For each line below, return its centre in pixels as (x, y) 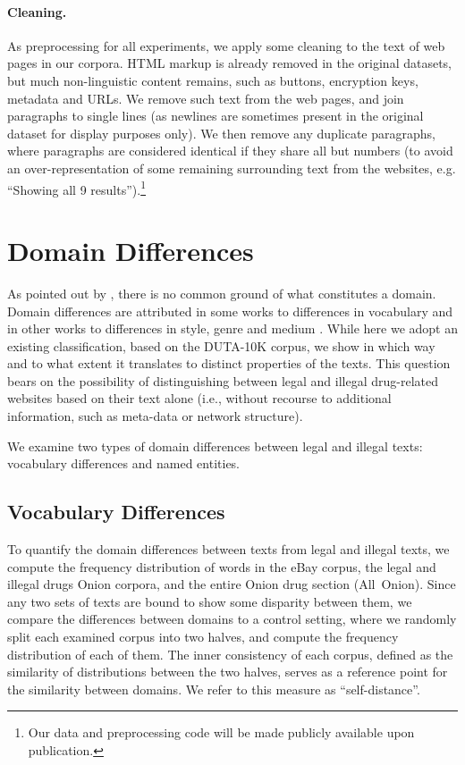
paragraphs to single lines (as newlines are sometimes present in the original (216, 116)
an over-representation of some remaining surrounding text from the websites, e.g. (232, 168)
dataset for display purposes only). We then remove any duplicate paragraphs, (221, 133)
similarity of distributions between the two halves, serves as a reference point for (228, 672)
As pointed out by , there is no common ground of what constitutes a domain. (222, 293)
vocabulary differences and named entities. (124, 463)
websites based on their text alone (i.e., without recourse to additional (199, 398)
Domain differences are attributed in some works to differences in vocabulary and (230, 311)
